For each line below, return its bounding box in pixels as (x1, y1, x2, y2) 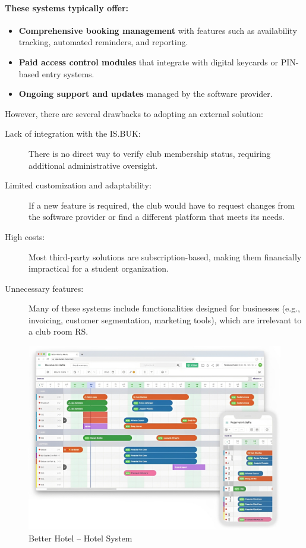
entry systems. (42, 67, 94, 80)
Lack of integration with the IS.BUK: (5, 127, 141, 140)
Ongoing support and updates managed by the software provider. (18, 87, 273, 100)
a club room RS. (29, 325, 89, 338)
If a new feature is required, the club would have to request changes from (29, 199, 295, 211)
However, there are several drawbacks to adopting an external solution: (5, 107, 263, 119)
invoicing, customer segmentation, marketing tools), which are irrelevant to (29, 313, 302, 326)
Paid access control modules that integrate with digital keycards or (18, 55, 278, 68)
